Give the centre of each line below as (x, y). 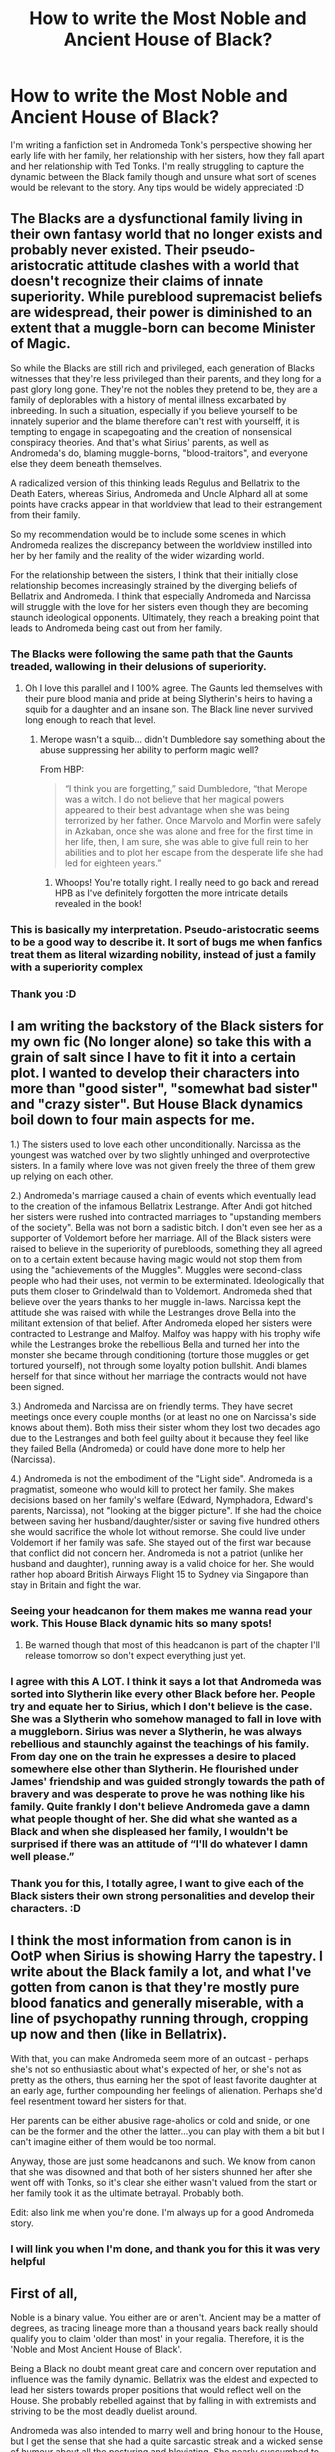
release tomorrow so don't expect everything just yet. (135, 1655)
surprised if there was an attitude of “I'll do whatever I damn (159, 1844)
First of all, (44, 2293)
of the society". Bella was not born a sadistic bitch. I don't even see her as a (166, 1227)
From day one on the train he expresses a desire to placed (153, 1756)
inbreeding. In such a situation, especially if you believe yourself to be (154, 410)
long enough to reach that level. (90, 720)
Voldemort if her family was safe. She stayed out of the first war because (161, 1542)
